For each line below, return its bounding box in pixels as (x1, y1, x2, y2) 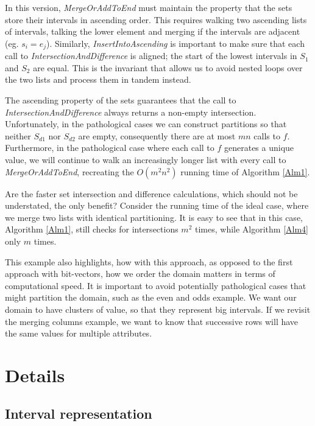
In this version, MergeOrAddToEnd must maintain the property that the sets (5, 1, 292, 13)
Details (5, 362, 65, 387)
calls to (253, 129, 280, 142)
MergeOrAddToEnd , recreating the (5, 165, 134, 178)
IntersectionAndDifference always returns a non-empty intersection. (5, 105, 257, 118)
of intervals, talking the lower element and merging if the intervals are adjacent (5, 25, 300, 38)
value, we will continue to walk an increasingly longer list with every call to (5, 153, 286, 166)
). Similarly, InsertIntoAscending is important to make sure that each (46, 37, 305, 49)
